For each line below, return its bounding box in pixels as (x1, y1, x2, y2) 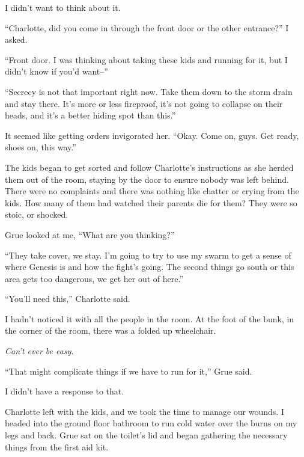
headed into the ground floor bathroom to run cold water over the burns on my (5, 417, 297, 429)
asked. (5, 33, 28, 46)
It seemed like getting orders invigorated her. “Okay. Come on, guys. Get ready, (5, 129, 299, 141)
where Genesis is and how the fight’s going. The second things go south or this (5, 260, 294, 273)
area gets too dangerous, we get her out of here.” (5, 272, 183, 284)
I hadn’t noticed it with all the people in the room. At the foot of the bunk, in (5, 312, 294, 325)
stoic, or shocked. (5, 208, 68, 221)
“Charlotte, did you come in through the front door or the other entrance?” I (5, 21, 289, 34)
